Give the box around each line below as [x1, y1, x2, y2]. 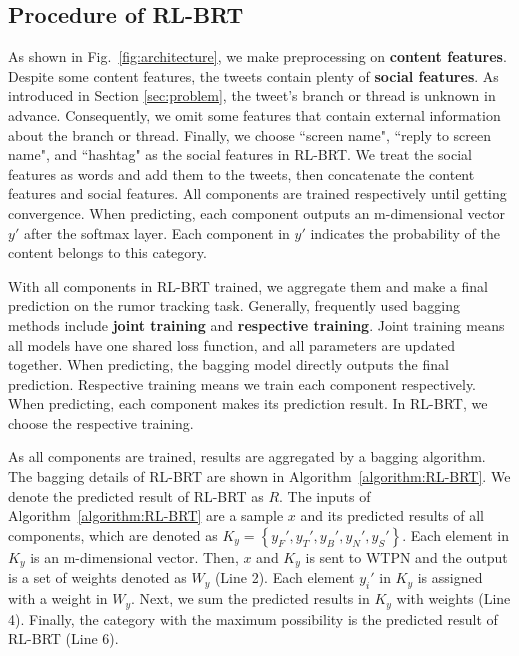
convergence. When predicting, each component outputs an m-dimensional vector [8, 202, 505, 223]
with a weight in [8, 588, 108, 609]
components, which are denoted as [8, 524, 218, 545]
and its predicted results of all [300, 505, 484, 526]
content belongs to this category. [8, 242, 207, 263]
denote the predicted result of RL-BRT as [8, 485, 264, 506]
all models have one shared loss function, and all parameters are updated [8, 334, 455, 355]
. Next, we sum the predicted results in [131, 588, 370, 609]
